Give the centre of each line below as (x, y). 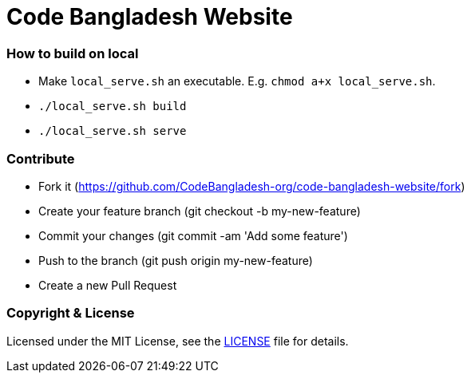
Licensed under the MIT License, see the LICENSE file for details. (178, 341)
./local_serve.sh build (113, 107)
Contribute (41, 158)
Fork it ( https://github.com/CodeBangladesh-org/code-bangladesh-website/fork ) (252, 186)
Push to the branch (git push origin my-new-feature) (176, 260)
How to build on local (73, 53)
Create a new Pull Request (108, 285)
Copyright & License (71, 313)
